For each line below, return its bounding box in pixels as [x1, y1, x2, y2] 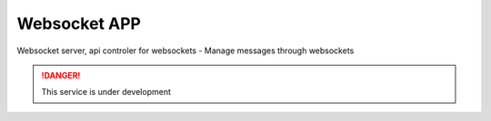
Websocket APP [16, 14, 141, 33]
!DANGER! [41, 70, 81, 80]
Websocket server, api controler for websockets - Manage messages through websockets [16, 45, 355, 56]
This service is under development [41, 87, 172, 98]
